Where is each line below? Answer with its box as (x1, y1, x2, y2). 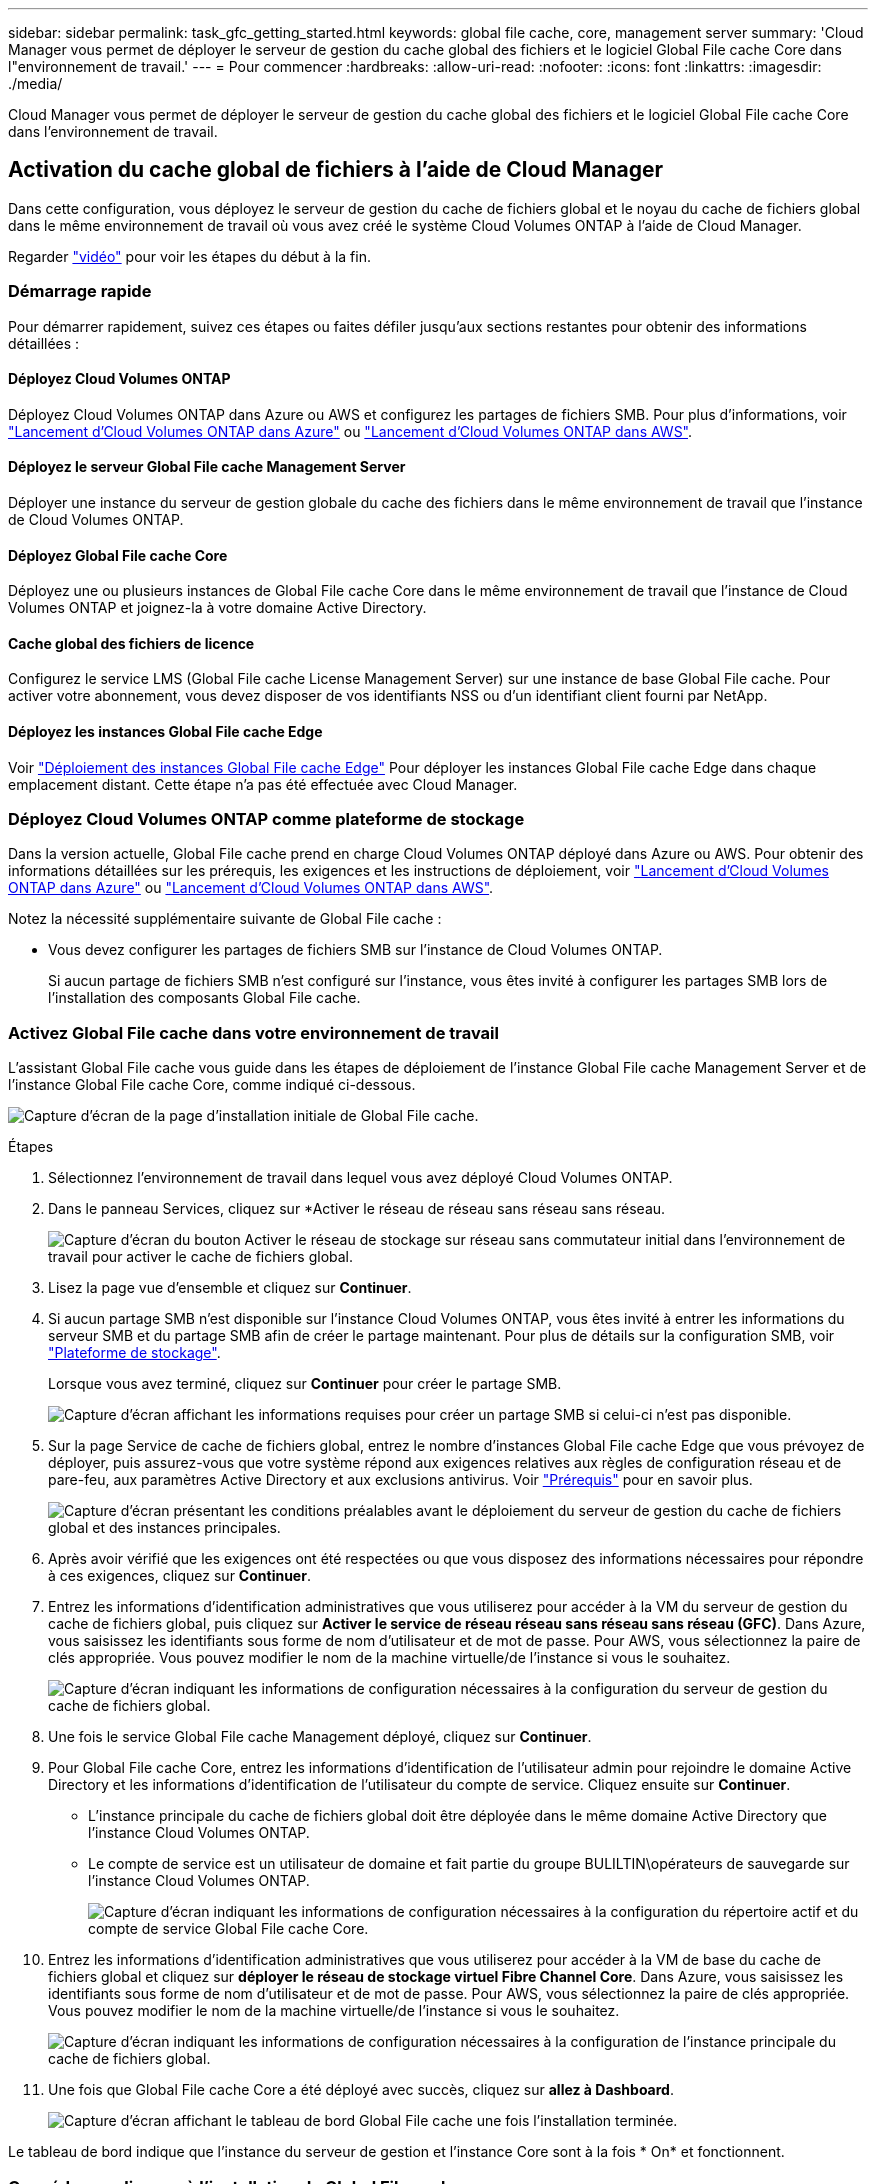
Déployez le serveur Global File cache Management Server (8, 458, 406, 476)
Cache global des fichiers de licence (8, 634, 255, 652)
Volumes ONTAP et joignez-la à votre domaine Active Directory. (8, 599, 427, 617)
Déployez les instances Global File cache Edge (8, 723, 323, 741)
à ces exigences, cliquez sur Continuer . (48, 1567, 311, 1585)
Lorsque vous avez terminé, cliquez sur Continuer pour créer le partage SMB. (48, 1375, 562, 1393)
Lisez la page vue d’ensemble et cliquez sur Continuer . (48, 1279, 412, 1297)
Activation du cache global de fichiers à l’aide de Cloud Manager (8, 157, 664, 183)
